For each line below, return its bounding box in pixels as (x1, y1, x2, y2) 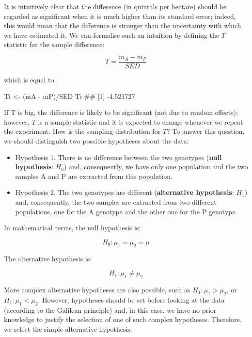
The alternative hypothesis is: (4, 253, 92, 263)
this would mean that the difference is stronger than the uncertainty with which (4, 20, 241, 31)
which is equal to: (4, 75, 56, 85)
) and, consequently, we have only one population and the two (63, 161, 248, 172)
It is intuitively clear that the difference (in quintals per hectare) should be (4, 1, 227, 11)
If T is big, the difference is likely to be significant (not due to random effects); (4, 107, 238, 117)
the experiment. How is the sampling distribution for (4, 126, 161, 136)
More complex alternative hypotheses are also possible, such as (4, 284, 190, 294)
